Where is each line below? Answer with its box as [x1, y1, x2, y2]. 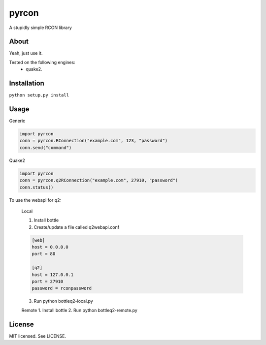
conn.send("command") [19, 145, 72, 150]
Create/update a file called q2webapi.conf [33, 224, 120, 230]
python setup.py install [9, 93, 69, 98]
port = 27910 [32, 279, 64, 284]
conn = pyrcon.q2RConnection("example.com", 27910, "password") [19, 178, 178, 183]
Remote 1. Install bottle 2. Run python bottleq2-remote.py [21, 307, 137, 313]
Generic [9, 118, 26, 124]
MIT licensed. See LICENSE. [9, 333, 66, 339]
